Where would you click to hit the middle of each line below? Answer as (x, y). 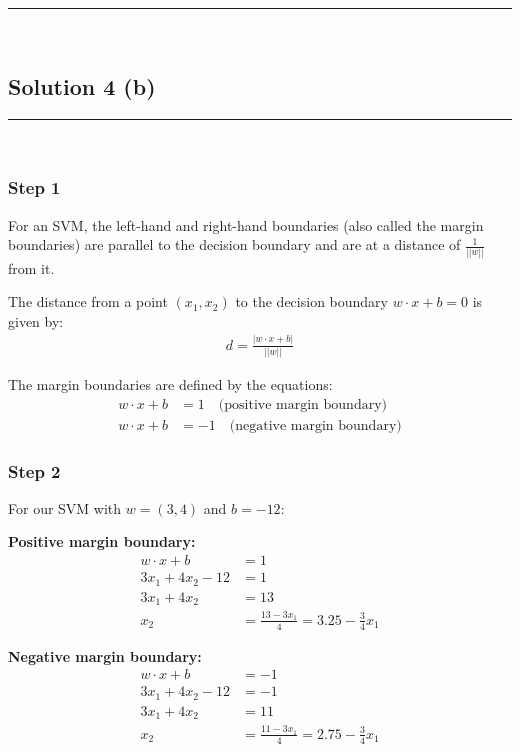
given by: (36, 320)
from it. (31, 267)
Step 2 (34, 470)
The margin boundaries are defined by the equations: (170, 383)
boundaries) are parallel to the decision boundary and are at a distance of (234, 244)
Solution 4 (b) (82, 85)
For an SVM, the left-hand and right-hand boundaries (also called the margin (246, 224)
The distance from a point (88, 301)
